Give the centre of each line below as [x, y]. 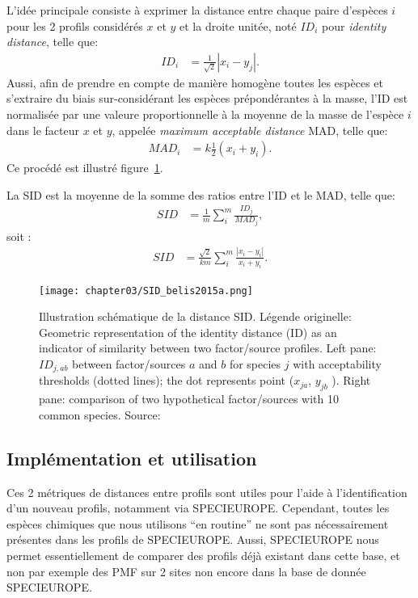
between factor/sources [129, 364]
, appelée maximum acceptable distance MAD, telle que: [250, 130]
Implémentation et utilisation [132, 458]
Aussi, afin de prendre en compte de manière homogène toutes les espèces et [195, 82]
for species [255, 364]
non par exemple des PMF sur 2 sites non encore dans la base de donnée [186, 571]
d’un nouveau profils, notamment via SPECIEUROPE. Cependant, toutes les [198, 508]
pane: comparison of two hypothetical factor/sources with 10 [189, 399]
